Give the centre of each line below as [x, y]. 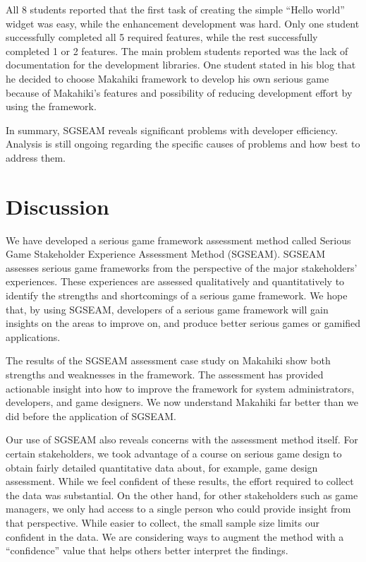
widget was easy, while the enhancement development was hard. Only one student [183, 23]
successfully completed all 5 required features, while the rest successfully [162, 37]
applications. [33, 336]
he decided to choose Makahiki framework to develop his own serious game [167, 78]
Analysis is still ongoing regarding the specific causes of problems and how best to [183, 144]
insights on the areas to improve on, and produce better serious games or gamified [183, 323]
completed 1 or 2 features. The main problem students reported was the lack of [177, 50]
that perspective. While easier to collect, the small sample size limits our [163, 522]
